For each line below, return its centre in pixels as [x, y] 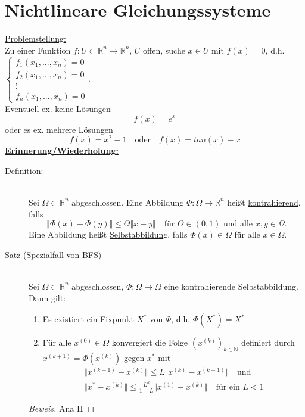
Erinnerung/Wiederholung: [62, 150]
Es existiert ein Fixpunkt [88, 319]
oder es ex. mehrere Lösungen [59, 129]
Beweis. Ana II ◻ [62, 408]
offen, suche [164, 50]
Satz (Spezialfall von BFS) [53, 254]
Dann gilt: [47, 298]
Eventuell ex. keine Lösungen [58, 108]
